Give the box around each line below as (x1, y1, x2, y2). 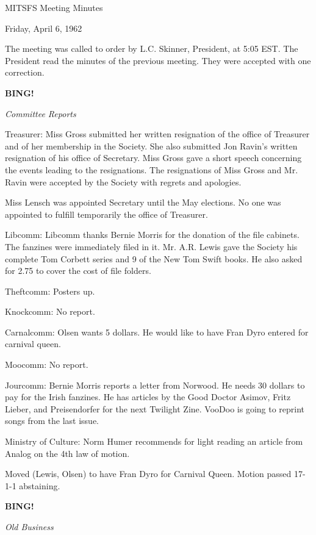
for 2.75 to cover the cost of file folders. (5, 264, 151, 277)
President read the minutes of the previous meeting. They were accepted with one (5, 54, 311, 66)
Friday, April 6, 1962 (5, 21, 82, 34)
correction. (5, 66, 45, 79)
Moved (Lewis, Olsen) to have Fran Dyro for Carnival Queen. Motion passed (5, 467, 292, 480)
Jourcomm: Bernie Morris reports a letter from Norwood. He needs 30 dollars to (5, 378, 305, 391)
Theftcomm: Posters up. (5, 284, 95, 297)
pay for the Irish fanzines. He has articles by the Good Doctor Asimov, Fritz (5, 390, 291, 403)
